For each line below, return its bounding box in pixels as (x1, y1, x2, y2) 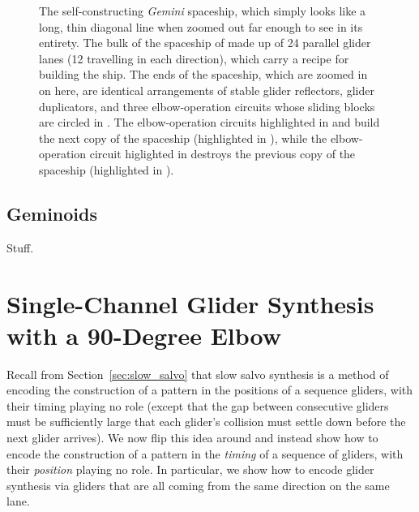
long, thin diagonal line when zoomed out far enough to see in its (39, 18, 363, 35)
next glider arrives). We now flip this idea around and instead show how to (6, 429, 378, 446)
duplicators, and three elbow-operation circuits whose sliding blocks (39, 97, 375, 114)
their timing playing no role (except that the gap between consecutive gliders (6, 397, 389, 414)
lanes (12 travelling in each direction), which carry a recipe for (39, 49, 349, 67)
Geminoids (6, 200, 98, 226)
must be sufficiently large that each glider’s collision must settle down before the (6, 413, 406, 430)
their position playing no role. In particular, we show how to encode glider (6, 461, 374, 478)
